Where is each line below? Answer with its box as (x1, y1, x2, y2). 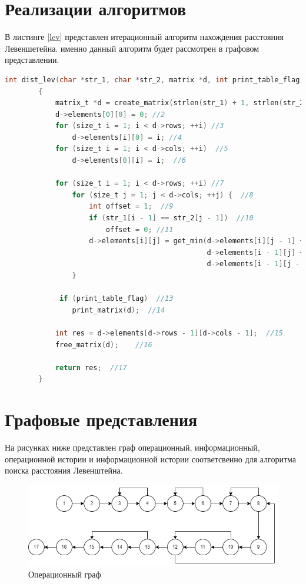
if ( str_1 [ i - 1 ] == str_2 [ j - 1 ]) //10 (89, 214, 254, 223)
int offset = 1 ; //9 (89, 202, 174, 211)
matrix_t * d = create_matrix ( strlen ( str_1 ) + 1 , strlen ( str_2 (55, 99, 304, 108)
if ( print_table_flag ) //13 (59, 294, 174, 303)
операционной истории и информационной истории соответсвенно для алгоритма (5, 452, 297, 465)
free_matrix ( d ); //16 (55, 340, 152, 349)
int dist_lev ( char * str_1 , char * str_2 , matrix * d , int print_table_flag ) (5, 75, 304, 84)
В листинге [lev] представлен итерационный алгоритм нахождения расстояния (5, 31, 284, 43)
